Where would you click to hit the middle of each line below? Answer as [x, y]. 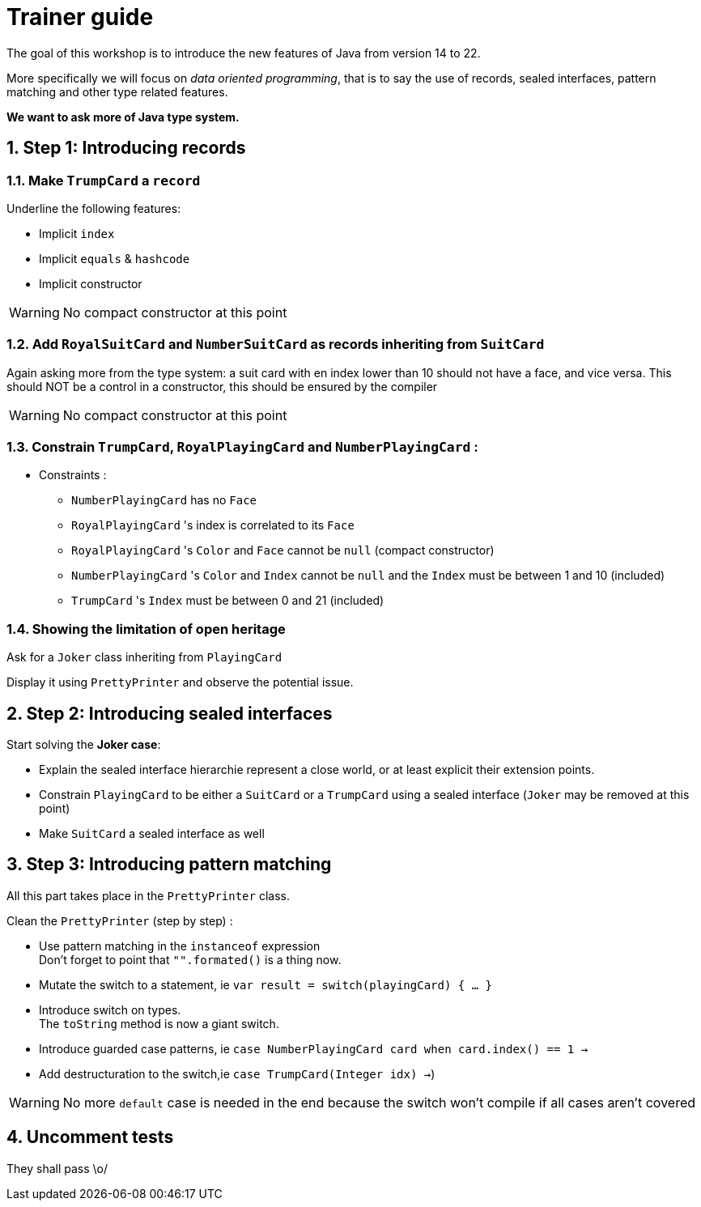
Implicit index [77, 233]
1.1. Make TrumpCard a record [104, 180]
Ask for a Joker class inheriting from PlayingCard [144, 657]
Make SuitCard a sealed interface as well [152, 834]
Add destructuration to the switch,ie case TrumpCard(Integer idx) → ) [237, 1073]
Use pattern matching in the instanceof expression [180, 946]
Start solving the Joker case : [84, 745]
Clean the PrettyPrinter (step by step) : [120, 920]
